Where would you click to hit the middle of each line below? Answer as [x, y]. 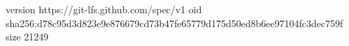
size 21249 [27, 37]
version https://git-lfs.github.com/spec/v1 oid [104, 9]
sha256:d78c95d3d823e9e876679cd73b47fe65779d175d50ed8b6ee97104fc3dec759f [174, 23]
